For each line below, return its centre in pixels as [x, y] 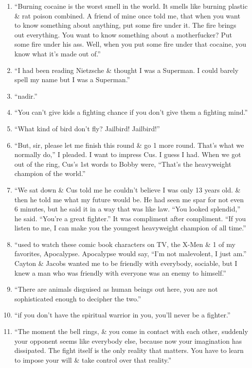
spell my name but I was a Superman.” [72, 79]
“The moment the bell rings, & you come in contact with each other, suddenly [131, 331]
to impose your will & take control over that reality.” [93, 359]
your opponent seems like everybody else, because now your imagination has [128, 341]
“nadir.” [26, 96]
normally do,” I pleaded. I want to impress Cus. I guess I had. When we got [128, 154]
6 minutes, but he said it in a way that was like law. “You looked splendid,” [127, 209]
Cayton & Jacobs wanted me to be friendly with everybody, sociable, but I [126, 263]
